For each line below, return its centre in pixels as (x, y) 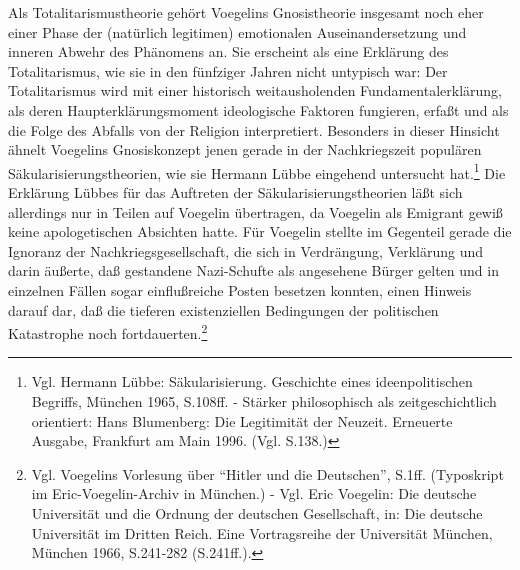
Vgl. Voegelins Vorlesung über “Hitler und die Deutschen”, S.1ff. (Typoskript (267, 473)
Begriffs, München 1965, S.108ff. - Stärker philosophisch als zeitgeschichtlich (264, 401)
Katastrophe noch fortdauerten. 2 (108, 331)
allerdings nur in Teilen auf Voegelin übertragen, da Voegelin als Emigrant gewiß (255, 211)
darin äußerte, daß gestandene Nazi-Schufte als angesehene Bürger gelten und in (253, 270)
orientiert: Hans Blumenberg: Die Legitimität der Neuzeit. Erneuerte (242, 420)
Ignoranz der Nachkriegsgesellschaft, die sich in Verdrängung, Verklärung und (246, 250)
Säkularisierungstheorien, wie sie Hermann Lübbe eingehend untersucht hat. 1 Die (257, 171)
